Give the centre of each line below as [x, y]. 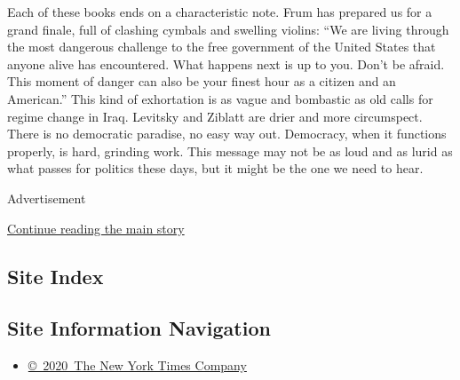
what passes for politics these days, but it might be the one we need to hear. [215, 168]
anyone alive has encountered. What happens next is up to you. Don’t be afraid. [226, 63]
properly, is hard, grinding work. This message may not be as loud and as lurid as [230, 150]
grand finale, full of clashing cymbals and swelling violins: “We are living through [228, 29]
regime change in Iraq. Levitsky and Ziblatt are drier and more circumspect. [215, 116]
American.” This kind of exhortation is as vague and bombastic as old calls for [220, 98]
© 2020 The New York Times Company [137, 365]
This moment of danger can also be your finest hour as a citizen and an [202, 81]
